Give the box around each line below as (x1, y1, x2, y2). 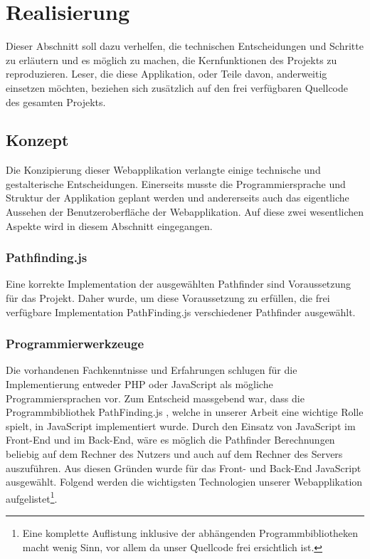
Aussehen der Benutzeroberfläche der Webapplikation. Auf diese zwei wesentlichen (6, 204, 364, 219)
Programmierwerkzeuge (6, 335, 144, 352)
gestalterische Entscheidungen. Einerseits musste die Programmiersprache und (6, 176, 346, 191)
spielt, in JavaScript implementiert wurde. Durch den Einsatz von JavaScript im (6, 418, 356, 433)
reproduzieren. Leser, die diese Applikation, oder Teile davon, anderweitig (6, 66, 327, 81)
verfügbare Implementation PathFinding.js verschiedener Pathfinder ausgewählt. (6, 304, 356, 319)
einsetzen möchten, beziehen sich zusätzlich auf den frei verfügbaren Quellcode (6, 80, 348, 95)
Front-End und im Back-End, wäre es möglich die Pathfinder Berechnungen (6, 432, 335, 447)
